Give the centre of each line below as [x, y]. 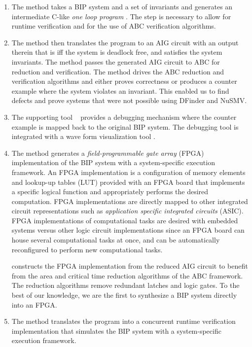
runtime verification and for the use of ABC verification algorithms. [114, 26]
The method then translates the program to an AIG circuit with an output [125, 42]
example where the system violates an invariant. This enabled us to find [120, 90]
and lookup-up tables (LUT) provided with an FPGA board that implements [128, 182]
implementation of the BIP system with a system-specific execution [113, 162]
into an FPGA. [34, 304]
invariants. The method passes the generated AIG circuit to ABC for [116, 61]
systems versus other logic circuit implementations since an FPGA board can [128, 230]
